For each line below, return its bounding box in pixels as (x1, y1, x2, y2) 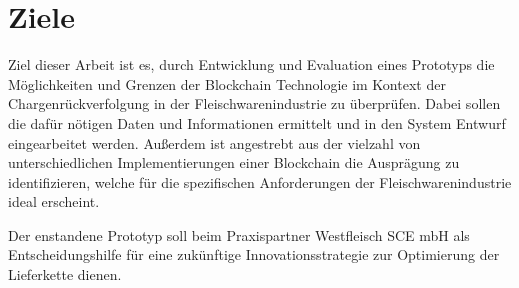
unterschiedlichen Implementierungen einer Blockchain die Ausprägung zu (8, 152, 460, 173)
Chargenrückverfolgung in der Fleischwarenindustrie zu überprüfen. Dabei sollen (8, 93, 501, 114)
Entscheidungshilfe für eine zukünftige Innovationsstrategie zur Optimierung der (8, 244, 500, 265)
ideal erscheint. (8, 191, 100, 212)
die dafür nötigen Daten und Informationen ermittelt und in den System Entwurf (8, 112, 506, 133)
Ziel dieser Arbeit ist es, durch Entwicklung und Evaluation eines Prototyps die (8, 54, 495, 75)
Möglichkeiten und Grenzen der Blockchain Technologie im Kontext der (8, 73, 446, 94)
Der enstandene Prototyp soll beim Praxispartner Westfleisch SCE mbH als (8, 224, 470, 245)
